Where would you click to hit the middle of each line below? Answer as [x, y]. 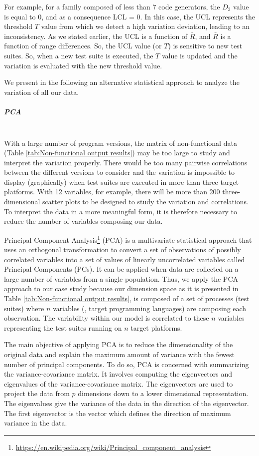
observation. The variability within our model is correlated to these [107, 318]
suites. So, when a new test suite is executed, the [79, 55]
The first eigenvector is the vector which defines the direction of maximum [118, 413]
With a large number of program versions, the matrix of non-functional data [121, 143]
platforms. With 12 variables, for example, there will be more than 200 [112, 192]
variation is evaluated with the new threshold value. [83, 65]
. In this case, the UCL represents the [197, 16]
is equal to [20, 16]
